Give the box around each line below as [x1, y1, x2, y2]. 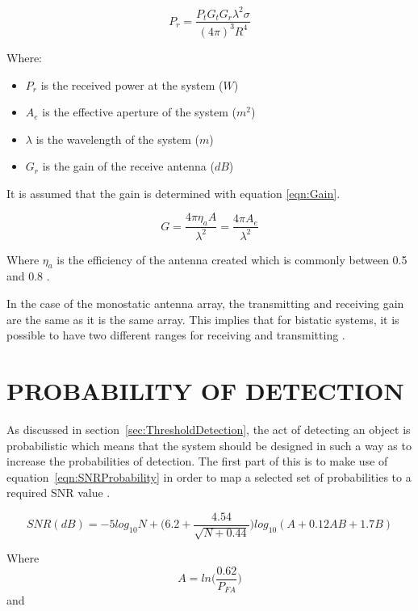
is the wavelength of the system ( [36, 130, 200, 147]
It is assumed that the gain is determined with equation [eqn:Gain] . [6, 184, 341, 201]
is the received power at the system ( [40, 76, 224, 93]
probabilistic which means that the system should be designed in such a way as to [6, 436, 412, 453]
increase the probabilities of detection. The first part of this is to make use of [6, 453, 388, 470]
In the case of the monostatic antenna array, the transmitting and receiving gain [6, 295, 404, 312]
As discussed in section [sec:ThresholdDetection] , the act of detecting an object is [6, 420, 411, 437]
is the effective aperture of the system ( [42, 103, 236, 120]
